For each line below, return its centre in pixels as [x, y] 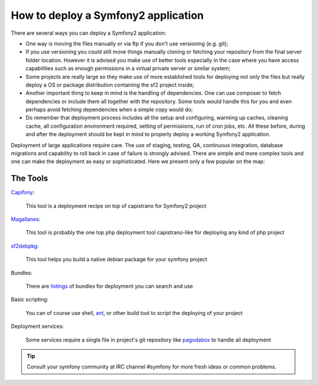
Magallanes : [26, 219]
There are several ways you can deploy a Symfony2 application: [89, 33]
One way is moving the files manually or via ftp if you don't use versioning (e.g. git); [127, 44]
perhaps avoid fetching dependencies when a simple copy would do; [109, 109]
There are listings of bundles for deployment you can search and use [110, 286]
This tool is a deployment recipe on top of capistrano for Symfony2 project [116, 205]
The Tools [29, 179]
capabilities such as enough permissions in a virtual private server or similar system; [128, 68]
